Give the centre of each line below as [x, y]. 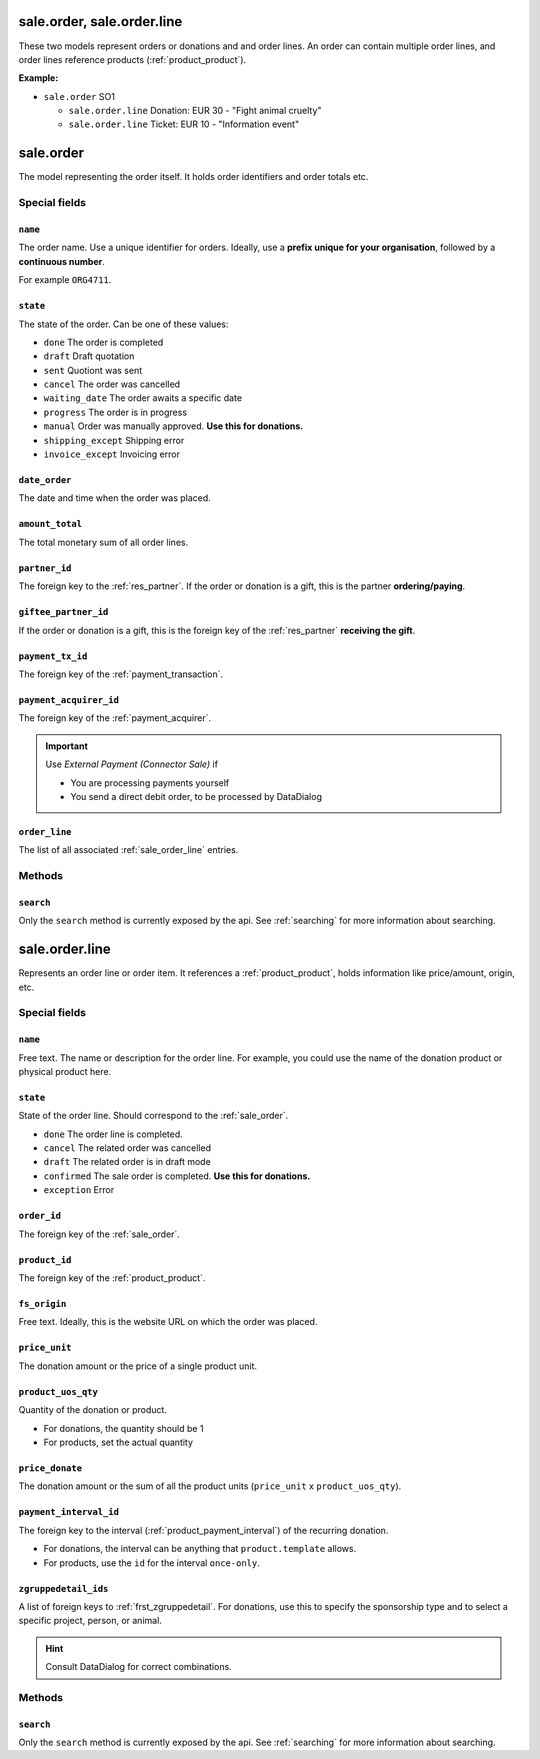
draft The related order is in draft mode [127, 1162]
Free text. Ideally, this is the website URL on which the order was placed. [168, 1322]
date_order [45, 480]
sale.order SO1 [79, 96]
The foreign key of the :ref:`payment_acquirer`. [115, 718]
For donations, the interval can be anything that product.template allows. [200, 1549]
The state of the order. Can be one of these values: [123, 324]
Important [67, 746]
